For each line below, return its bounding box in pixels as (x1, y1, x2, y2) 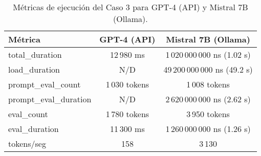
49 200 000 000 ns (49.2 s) (163, 63, 253, 75)
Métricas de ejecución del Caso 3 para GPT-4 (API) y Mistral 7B (13, 1, 248, 13)
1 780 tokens (105, 108, 149, 120)
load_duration (8, 63, 60, 75)
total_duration (8, 49, 62, 60)
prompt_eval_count (8, 78, 81, 90)
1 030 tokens (105, 78, 149, 90)
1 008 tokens (186, 78, 230, 90)
